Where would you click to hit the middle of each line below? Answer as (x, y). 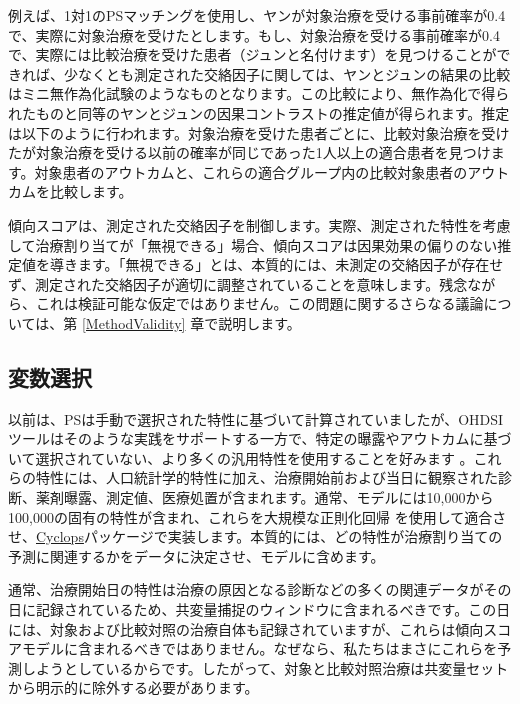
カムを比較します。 (70, 191)
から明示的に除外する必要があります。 (133, 687)
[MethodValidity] (133, 322)
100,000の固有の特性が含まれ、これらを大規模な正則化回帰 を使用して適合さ (257, 516)
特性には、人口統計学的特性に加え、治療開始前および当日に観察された (266, 477)
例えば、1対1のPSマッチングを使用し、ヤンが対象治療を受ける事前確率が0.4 (257, 15)
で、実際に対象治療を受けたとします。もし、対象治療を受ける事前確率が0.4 (254, 34)
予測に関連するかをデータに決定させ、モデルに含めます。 (196, 555)
